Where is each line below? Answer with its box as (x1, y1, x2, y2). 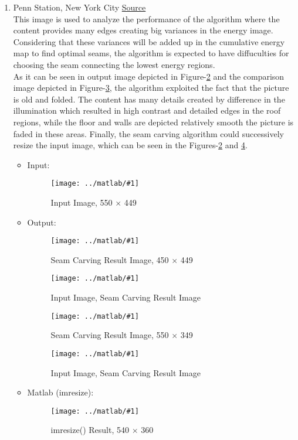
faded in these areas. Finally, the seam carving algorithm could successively (13, 127, 284, 139)
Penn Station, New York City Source (13, 1, 146, 13)
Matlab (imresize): (27, 386, 94, 398)
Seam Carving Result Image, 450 (50, 253, 169, 265)
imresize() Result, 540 (50, 424, 129, 436)
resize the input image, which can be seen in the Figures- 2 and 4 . (13, 139, 248, 151)
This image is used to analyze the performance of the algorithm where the (13, 12, 280, 25)
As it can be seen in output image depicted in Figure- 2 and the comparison (13, 70, 285, 82)
